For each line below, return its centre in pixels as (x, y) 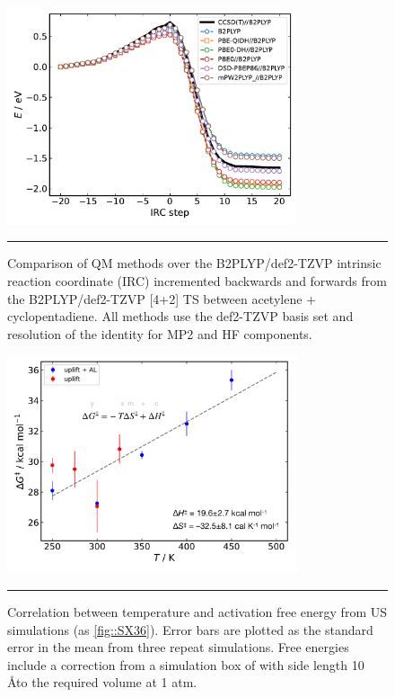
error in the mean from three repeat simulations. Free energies (178, 647)
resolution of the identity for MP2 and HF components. (160, 333)
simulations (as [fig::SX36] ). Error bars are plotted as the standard (190, 629)
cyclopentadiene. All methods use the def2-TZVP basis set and (180, 316)
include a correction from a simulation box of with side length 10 (186, 664)
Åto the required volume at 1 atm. (102, 682)
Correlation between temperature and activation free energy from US (197, 611)
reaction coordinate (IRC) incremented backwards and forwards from (197, 281)
